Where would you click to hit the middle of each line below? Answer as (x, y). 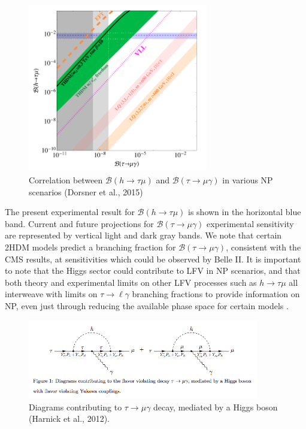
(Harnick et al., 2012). (69, 419)
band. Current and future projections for (79, 223)
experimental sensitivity (250, 223)
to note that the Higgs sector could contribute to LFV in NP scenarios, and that (153, 271)
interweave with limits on (51, 294)
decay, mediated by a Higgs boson (216, 407)
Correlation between (66, 179)
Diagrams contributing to (75, 407)
